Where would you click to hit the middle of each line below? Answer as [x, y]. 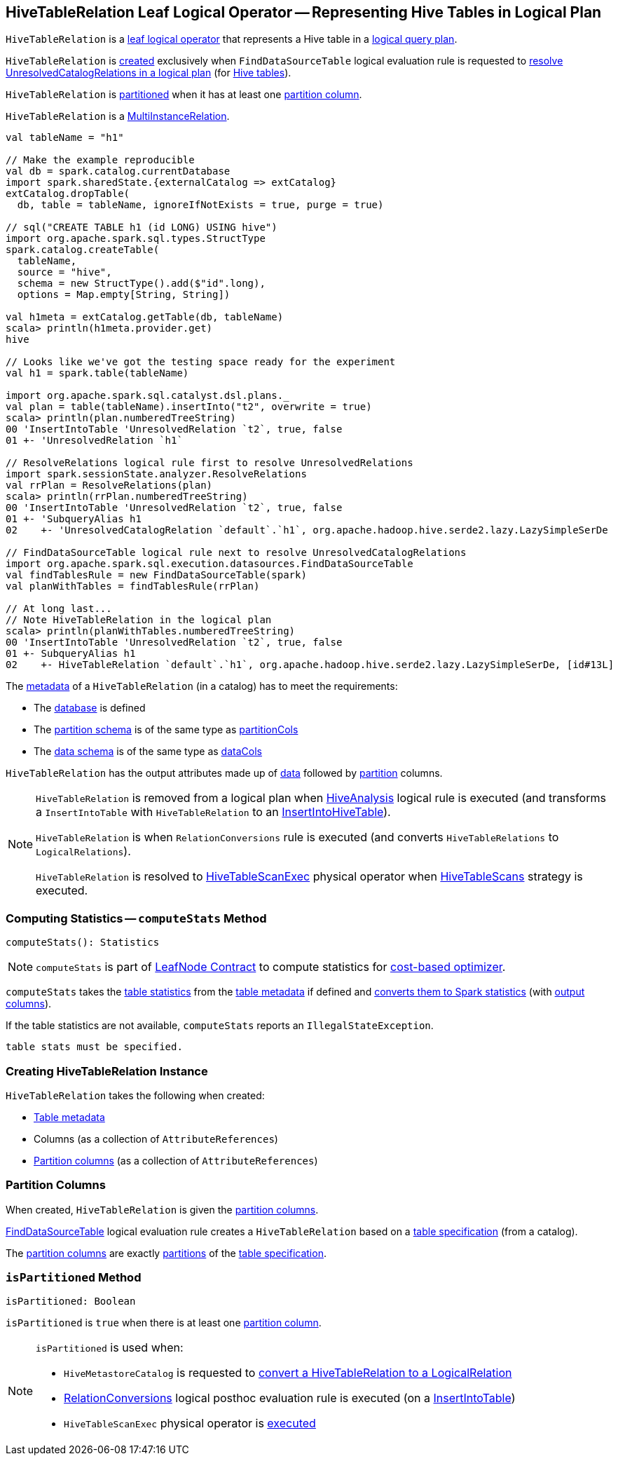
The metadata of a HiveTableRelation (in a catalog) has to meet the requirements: [202, 686]
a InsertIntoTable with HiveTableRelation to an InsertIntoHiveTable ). [213, 812]
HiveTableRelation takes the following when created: [135, 1095]
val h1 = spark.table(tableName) [97, 373]
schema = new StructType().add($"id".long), [141, 284]
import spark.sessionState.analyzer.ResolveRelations [156, 474]
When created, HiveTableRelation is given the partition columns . [162, 1209]
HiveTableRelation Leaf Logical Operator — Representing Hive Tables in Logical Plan [304, 12]
